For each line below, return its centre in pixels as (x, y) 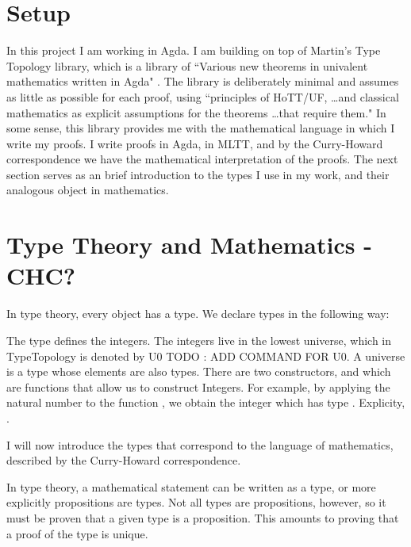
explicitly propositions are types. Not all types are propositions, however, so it (196, 502)
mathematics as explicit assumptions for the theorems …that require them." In (196, 112)
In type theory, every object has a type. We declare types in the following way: (198, 314)
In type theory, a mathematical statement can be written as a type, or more (191, 486)
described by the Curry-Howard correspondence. (124, 460)
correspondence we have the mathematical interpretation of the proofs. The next (202, 159)
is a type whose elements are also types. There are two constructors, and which (199, 371)
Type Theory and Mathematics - (189, 245)
